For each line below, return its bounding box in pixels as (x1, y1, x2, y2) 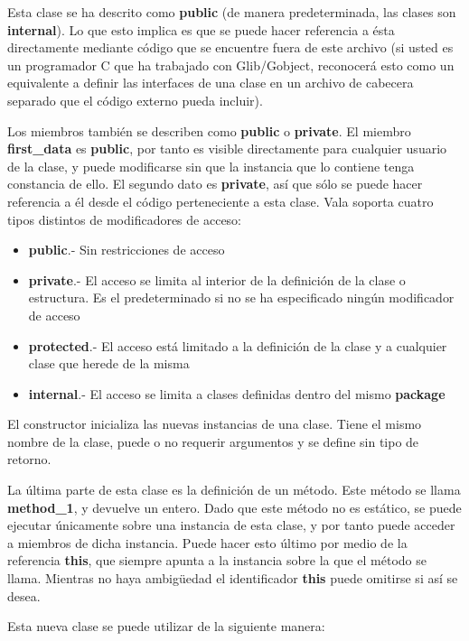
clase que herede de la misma (28, 354, 190, 373)
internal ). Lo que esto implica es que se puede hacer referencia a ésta (7, 20, 395, 39)
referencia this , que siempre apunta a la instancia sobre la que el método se (7, 551, 427, 570)
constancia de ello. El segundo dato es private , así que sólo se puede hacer (7, 174, 423, 193)
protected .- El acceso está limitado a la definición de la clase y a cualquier (28, 336, 447, 355)
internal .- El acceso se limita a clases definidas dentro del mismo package (28, 384, 446, 403)
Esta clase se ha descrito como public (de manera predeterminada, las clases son (7, 3, 456, 21)
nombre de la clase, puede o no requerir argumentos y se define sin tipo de (7, 432, 419, 451)
